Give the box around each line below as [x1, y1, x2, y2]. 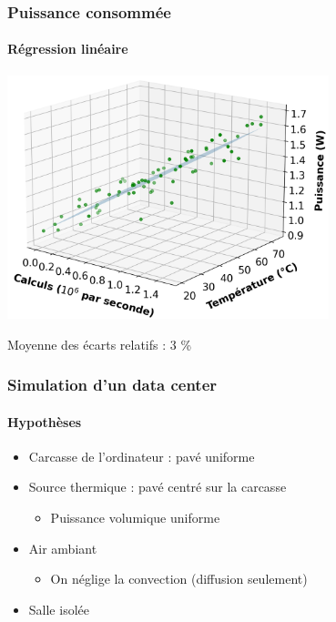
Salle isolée [28, 599, 89, 618]
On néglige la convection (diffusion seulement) [50, 569, 308, 588]
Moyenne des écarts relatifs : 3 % [7, 334, 192, 353]
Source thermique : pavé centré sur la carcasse [28, 477, 287, 496]
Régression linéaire [7, 39, 128, 58]
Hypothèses [7, 412, 82, 431]
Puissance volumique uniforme [50, 508, 220, 526]
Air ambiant [28, 538, 97, 557]
